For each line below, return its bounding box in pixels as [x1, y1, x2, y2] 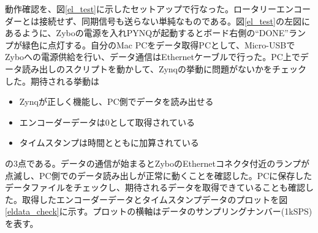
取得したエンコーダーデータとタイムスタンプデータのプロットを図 [21, 193, 288, 205]
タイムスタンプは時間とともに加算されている [19, 136, 199, 149]
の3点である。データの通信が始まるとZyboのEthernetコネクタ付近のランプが [5, 156, 309, 169]
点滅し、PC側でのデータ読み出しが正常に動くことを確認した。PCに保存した [5, 169, 312, 181]
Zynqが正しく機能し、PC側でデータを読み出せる [19, 95, 214, 108]
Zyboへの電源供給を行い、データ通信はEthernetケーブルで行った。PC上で [5, 50, 300, 63]
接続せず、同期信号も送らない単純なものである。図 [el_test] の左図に [39, 14, 310, 27]
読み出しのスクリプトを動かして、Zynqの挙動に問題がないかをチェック [21, 62, 306, 75]
